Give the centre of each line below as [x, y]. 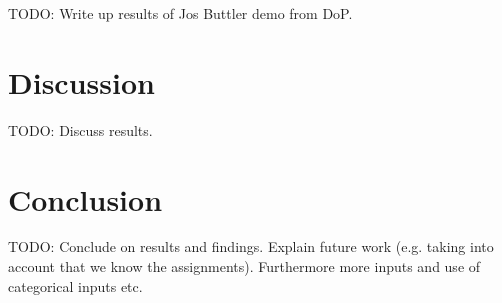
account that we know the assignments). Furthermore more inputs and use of [244, 266]
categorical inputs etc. [75, 285]
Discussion [81, 81]
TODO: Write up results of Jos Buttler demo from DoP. [180, 13]
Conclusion [85, 198]
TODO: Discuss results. [80, 129]
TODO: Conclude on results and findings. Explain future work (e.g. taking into [251, 246]
